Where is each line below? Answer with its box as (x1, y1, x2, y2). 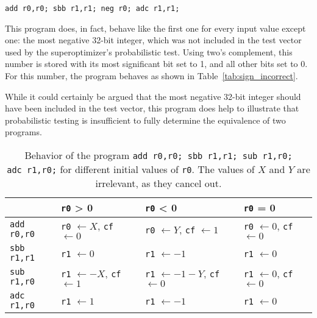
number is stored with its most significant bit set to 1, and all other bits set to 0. (5, 57, 308, 70)
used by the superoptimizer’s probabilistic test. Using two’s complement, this (5, 45, 293, 58)
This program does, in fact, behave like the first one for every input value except (5, 21, 306, 34)
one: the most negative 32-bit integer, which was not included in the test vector (5, 34, 302, 46)
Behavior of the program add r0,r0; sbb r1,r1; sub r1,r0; (24, 148, 293, 162)
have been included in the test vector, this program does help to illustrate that (5, 102, 299, 115)
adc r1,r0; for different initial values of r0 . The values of (7, 162, 255, 176)
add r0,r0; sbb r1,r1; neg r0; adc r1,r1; (5, 4, 180, 13)
